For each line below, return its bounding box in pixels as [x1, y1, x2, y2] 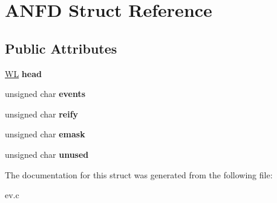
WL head [5, 67, 42, 80]
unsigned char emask [5, 128, 85, 140]
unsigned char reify [5, 107, 79, 120]
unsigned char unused [5, 148, 89, 160]
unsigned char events [5, 87, 86, 100]
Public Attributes [5, 39, 117, 57]
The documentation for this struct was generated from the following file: [5, 168, 273, 181]
